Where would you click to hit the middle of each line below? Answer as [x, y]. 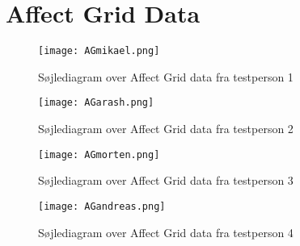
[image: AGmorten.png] [99, 154]
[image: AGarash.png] [96, 103]
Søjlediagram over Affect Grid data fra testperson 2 [166, 129]
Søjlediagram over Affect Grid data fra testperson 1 [166, 76]
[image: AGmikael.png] [99, 51]
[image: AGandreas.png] [102, 206]
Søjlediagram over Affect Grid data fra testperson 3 [166, 180]
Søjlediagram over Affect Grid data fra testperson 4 [166, 232]
